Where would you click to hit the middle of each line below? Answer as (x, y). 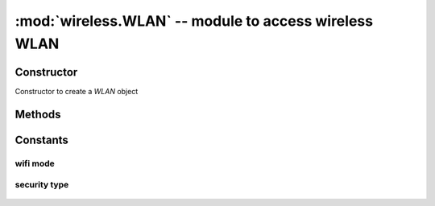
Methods (38, 114)
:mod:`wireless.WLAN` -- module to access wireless (194, 21)
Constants (41, 140)
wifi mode (35, 163)
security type (42, 185)
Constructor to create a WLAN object (77, 91)
